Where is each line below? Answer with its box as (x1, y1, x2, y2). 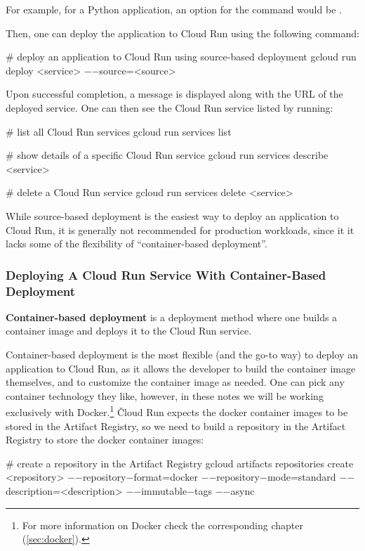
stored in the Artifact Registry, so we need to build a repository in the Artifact (6, 418, 346, 433)
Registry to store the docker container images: (6, 432, 204, 447)
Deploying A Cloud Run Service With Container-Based (6, 266, 326, 283)
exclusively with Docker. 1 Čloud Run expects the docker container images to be (6, 403, 348, 420)
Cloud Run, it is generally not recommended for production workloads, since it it (6, 222, 354, 237)
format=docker (133, 469, 198, 484)
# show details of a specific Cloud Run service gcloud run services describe (6, 148, 328, 162)
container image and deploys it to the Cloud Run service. (6, 323, 252, 338)
